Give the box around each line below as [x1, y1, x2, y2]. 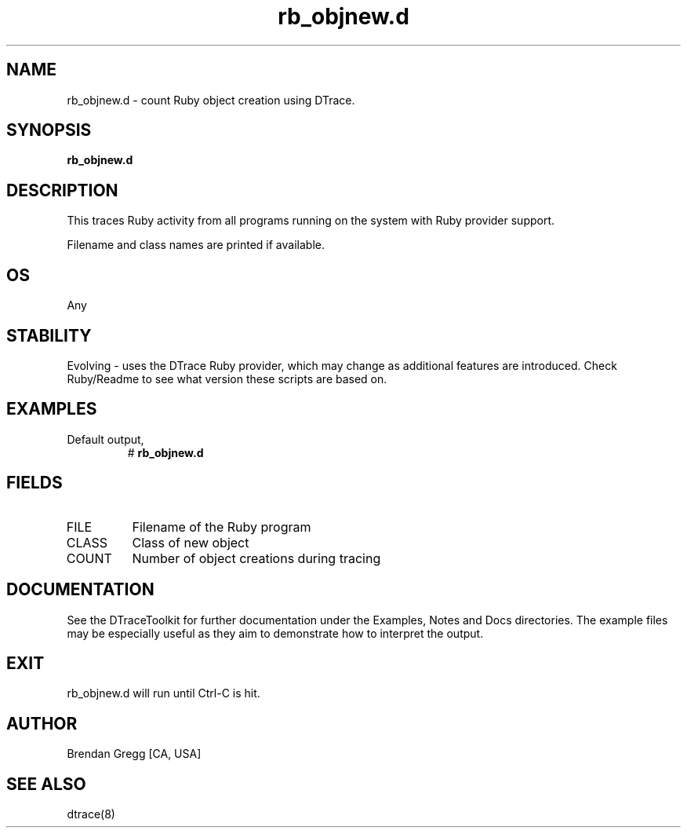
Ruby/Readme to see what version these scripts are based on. [67, 371, 387, 386]
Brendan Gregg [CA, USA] [67, 747, 202, 761]
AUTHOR [6, 713, 78, 733]
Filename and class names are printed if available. [67, 238, 325, 252]
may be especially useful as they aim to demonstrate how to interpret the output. [67, 626, 484, 640]
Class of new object [132, 534, 249, 551]
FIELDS [6, 473, 63, 493]
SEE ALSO [6, 774, 86, 794]
